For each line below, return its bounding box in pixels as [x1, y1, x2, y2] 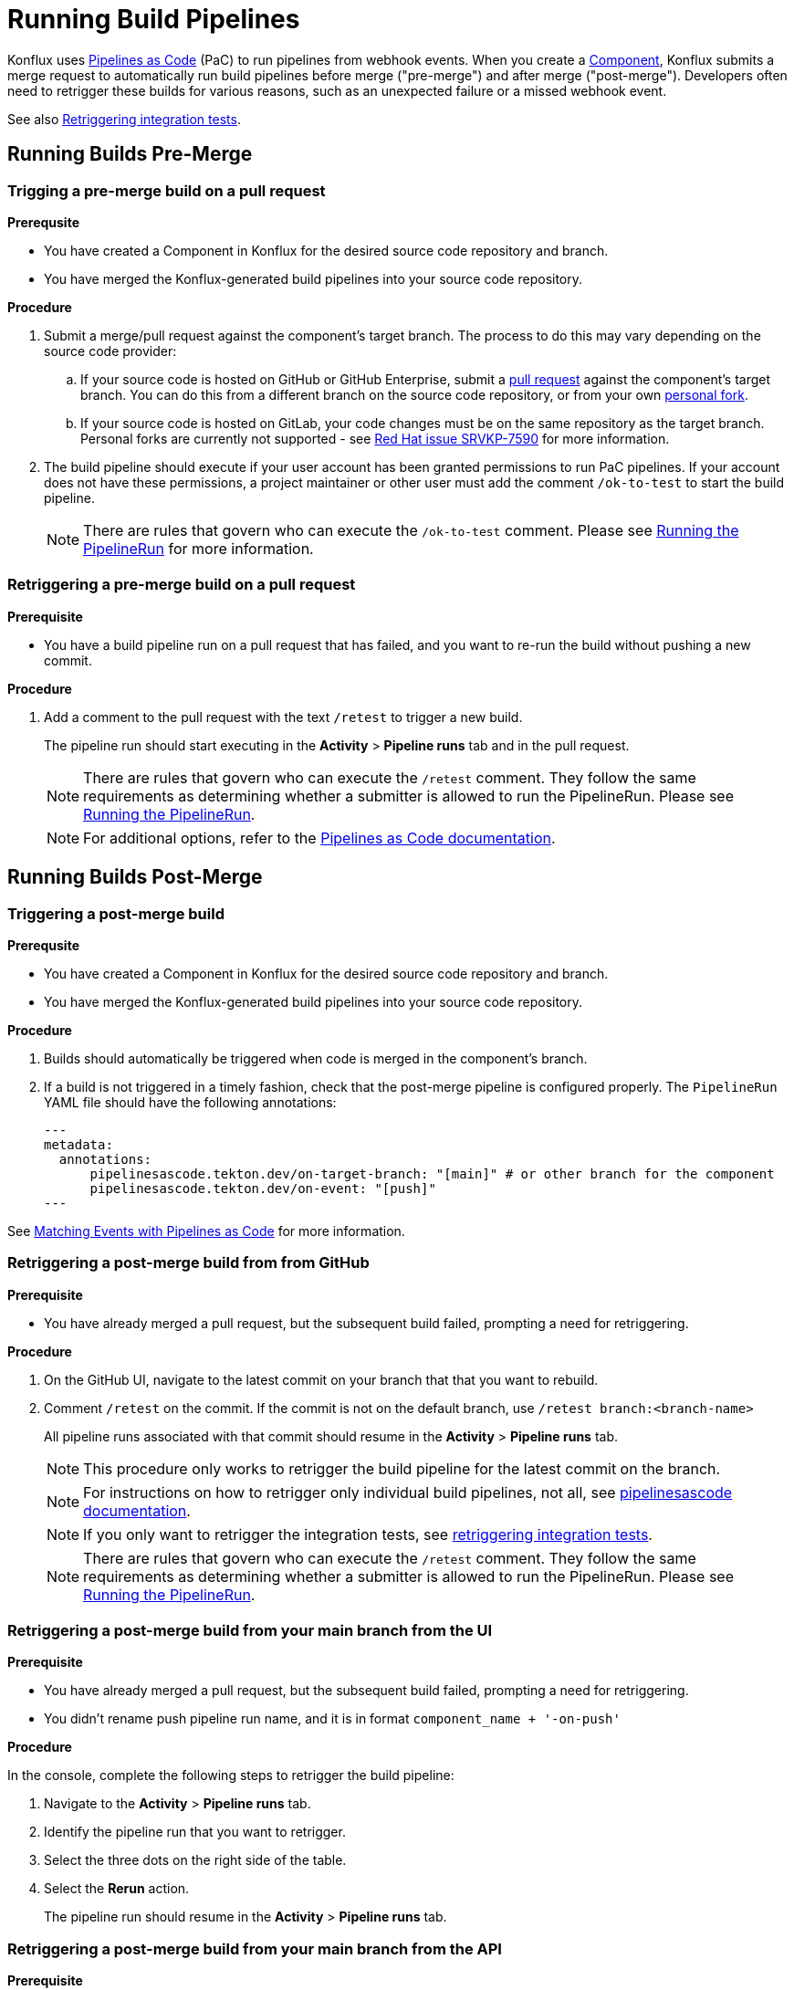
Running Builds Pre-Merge [7, 142, 253, 166]
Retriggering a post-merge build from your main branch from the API [7, 1939, 502, 1958]
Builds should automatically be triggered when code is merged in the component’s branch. [44, 1050, 588, 1066]
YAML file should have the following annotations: [44, 1094, 337, 1110]
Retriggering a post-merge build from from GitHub [7, 1253, 370, 1273]
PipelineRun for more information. [83, 539, 314, 558]
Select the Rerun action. [44, 1880, 190, 1897]
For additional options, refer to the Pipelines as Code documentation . [83, 828, 556, 847]
